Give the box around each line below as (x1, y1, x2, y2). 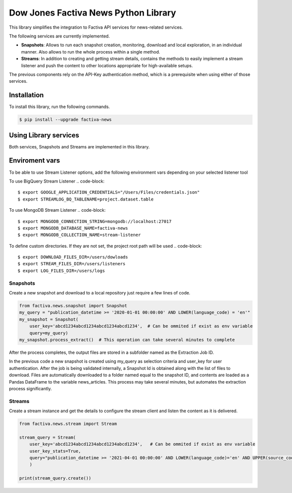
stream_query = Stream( (19, 435, 76, 440)
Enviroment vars (9, 156, 60, 165)
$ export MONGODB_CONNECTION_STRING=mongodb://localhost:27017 (18, 219, 172, 224)
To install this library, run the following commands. (9, 104, 110, 110)
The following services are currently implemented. (9, 33, 110, 39)
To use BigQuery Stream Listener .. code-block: (9, 178, 105, 184)
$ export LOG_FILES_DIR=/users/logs (18, 268, 105, 274)
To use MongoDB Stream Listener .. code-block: (9, 207, 106, 213)
